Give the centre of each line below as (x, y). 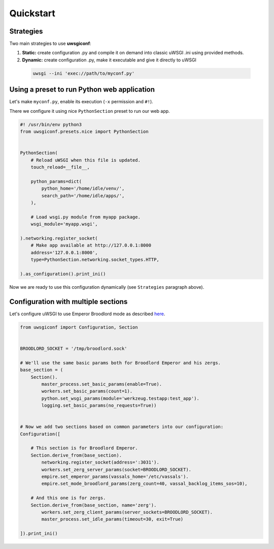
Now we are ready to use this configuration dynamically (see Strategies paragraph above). (107, 287)
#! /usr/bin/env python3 (51, 124)
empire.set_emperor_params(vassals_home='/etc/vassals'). (115, 476)
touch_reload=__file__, (60, 167)
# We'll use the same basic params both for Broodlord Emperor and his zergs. (120, 363)
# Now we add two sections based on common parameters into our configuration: (122, 427)
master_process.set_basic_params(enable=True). (102, 384)
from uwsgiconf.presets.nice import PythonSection (84, 132)
